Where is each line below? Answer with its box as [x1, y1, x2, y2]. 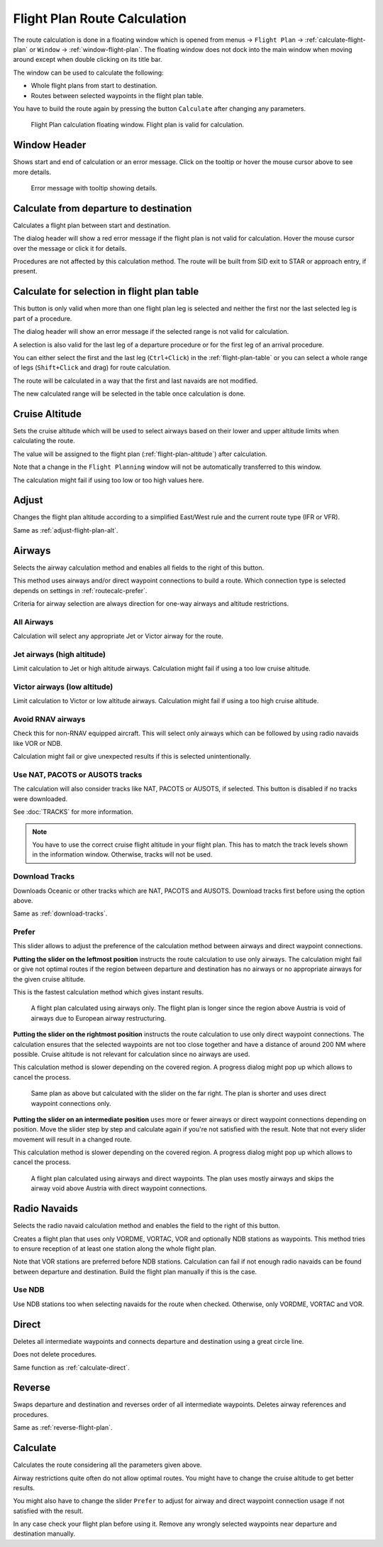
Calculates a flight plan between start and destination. [13, 221, 171, 229]
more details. [13, 168, 52, 176]
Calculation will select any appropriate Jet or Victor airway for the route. [13, 632, 223, 641]
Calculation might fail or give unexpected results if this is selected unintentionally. [13, 752, 252, 761]
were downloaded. [13, 794, 68, 803]
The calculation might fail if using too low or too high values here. [13, 476, 204, 484]
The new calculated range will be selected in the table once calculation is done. [13, 389, 246, 398]
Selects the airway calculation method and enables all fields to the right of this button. [13, 563, 265, 572]
